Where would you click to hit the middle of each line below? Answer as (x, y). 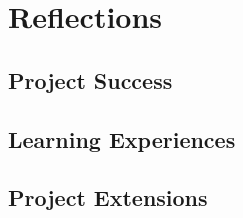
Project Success (90, 79)
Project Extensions (108, 197)
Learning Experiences (122, 138)
